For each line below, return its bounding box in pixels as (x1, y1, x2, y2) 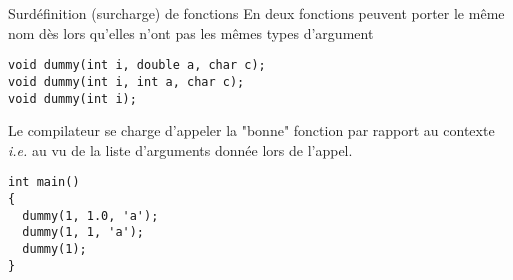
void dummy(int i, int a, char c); (8, 74, 245, 89)
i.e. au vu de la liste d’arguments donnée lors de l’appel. (8, 139, 353, 160)
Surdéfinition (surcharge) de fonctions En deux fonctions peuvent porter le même (8, 3, 505, 23)
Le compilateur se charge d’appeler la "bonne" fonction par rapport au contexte (8, 120, 495, 141)
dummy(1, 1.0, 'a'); (22, 208, 159, 223)
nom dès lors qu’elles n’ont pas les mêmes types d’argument (8, 22, 374, 43)
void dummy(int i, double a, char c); (8, 58, 266, 73)
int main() (8, 175, 80, 190)
